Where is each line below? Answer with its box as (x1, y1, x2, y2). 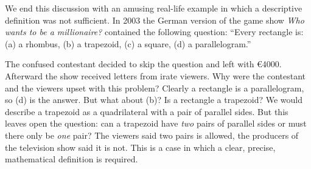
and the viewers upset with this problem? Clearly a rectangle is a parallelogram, (5, 81, 304, 94)
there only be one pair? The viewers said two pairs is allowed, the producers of (5, 128, 299, 141)
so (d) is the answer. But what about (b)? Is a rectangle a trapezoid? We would (5, 93, 303, 106)
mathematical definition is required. (5, 153, 138, 165)
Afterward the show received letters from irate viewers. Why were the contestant (5, 69, 306, 82)
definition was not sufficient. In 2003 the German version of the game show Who (5, 13, 304, 26)
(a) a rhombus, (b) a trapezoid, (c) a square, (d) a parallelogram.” (5, 37, 251, 50)
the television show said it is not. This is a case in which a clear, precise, (5, 141, 276, 153)
